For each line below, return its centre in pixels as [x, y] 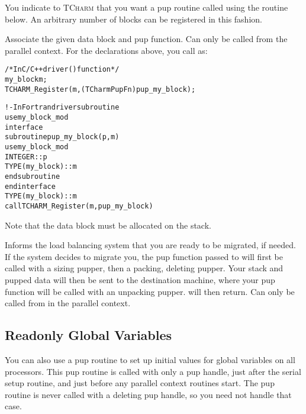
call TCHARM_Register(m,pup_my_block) [79, 206]
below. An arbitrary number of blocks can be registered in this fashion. [133, 19]
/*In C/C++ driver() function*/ [62, 70]
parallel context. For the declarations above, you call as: [106, 50]
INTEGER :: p [26, 157]
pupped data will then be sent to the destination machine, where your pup [140, 279]
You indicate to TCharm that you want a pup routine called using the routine [146, 7]
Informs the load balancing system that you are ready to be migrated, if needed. [150, 245]
